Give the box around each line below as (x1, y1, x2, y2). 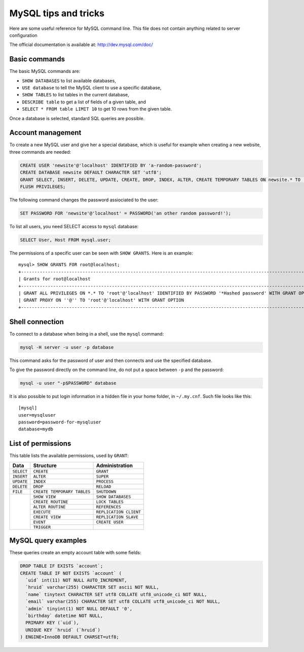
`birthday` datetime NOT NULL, (25, 613, 103, 619)
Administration (96, 462, 133, 469)
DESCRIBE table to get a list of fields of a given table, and (22, 99, 146, 105)
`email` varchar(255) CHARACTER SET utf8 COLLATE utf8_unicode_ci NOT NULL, (25, 599, 220, 604)
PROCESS (96, 479, 114, 484)
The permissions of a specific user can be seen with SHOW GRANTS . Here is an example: (9, 250, 194, 256)
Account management (9, 128, 82, 137)
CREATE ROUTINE (33, 499, 68, 504)
